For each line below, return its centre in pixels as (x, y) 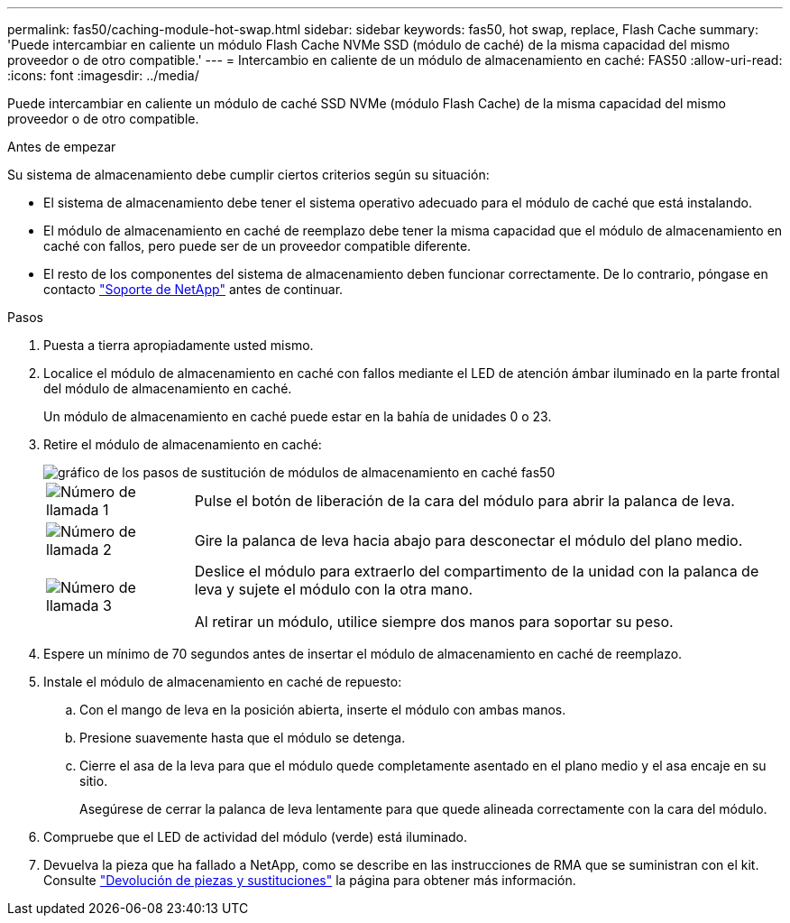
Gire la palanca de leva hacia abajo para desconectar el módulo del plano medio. (468, 540)
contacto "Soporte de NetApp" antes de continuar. (193, 289)
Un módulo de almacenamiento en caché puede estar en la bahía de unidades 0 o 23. (298, 416)
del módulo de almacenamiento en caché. (168, 388)
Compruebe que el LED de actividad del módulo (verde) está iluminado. (256, 837)
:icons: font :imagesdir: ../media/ (103, 75)
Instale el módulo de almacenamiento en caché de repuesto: (223, 682)
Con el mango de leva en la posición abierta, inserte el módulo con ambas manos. (323, 710)
